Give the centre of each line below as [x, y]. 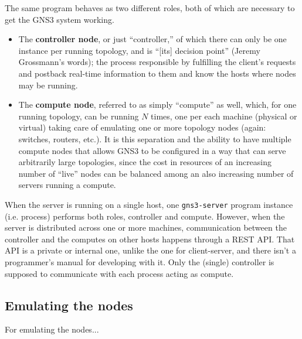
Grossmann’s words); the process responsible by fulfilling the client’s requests [157, 62]
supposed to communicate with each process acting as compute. [119, 273]
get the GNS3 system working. [60, 19]
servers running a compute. [67, 185]
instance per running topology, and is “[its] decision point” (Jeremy [139, 50]
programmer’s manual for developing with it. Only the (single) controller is [140, 261]
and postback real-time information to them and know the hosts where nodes [157, 73]
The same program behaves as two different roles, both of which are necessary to [150, 8]
